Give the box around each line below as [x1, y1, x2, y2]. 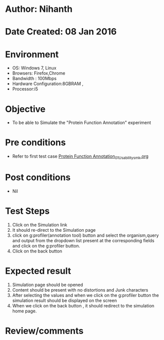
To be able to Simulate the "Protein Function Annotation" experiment [12, 120, 151, 126]
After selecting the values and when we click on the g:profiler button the [12, 292, 159, 298]
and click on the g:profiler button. [12, 243, 80, 249]
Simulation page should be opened [12, 282, 83, 288]
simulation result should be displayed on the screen [12, 297, 117, 303]
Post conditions [5, 172, 71, 183]
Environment [5, 48, 59, 60]
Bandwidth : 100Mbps [12, 76, 57, 82]
